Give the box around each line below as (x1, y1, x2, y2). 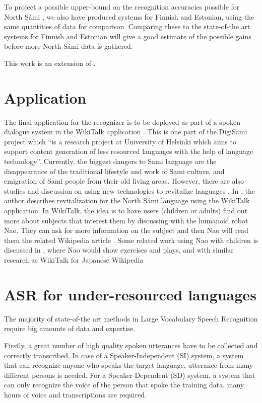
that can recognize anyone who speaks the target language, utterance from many (4, 360, 253, 370)
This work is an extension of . (4, 57, 96, 68)
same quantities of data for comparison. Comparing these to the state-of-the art (4, 21, 250, 32)
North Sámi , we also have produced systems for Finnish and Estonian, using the (4, 11, 254, 22)
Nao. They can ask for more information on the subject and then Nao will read (4, 225, 248, 235)
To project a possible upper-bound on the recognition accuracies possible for (4, 2, 240, 12)
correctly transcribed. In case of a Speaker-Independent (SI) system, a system (4, 350, 244, 360)
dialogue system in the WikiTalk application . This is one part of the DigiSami (4, 126, 247, 137)
